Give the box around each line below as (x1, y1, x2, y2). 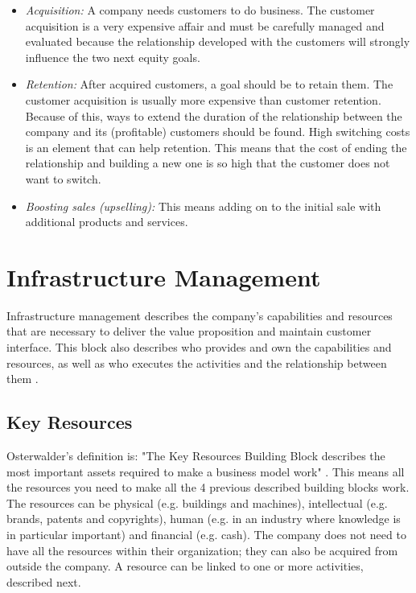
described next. (6, 573, 81, 590)
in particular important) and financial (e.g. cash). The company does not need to (6, 525, 406, 542)
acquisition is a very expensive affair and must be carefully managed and (25, 17, 385, 34)
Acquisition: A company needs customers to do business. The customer (25, 2, 375, 18)
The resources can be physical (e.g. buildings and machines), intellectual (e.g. (6, 494, 388, 511)
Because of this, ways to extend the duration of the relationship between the (25, 107, 402, 124)
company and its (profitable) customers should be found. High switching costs (25, 123, 410, 140)
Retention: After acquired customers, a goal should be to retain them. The (25, 76, 393, 93)
